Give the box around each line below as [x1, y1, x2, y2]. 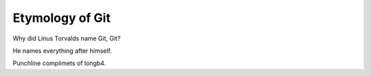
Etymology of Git [12, 10, 111, 25]
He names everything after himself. [12, 47, 113, 55]
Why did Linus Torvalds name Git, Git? [12, 34, 121, 42]
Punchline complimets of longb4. [12, 59, 106, 68]
